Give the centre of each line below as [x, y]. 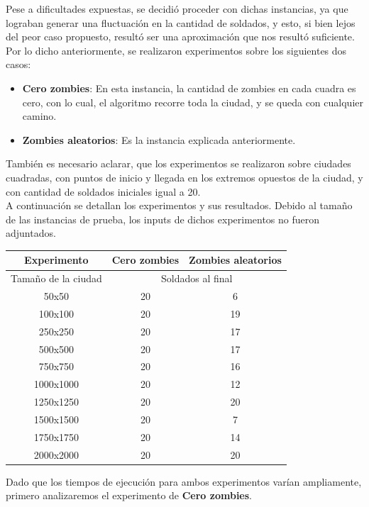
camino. [39, 116]
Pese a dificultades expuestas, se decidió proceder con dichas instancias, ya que [177, 9]
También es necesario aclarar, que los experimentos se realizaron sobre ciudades [178, 163]
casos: [18, 64]
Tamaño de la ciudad [56, 278]
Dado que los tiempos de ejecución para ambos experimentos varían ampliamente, [184, 481]
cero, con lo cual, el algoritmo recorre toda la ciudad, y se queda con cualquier [193, 102]
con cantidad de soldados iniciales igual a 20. [103, 191]
